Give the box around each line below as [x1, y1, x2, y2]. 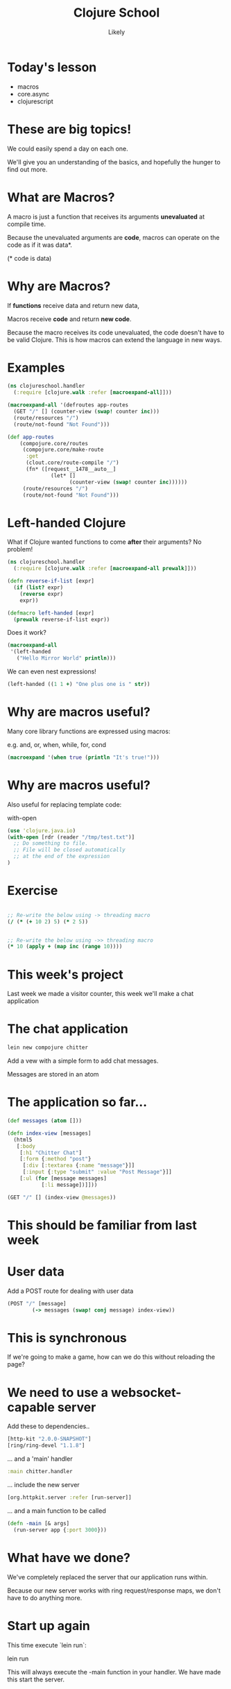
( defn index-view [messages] [7, 1129, 92, 1137]
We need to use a [7, 1384, 109, 1400]
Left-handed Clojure [7, 515, 126, 531]
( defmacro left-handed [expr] [7, 609, 95, 617]
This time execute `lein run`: [7, 1640, 87, 1649]
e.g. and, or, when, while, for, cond [7, 740, 106, 748]
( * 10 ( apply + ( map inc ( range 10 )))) [7, 943, 123, 950]
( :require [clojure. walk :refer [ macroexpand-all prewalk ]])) [13, 565, 197, 572]
